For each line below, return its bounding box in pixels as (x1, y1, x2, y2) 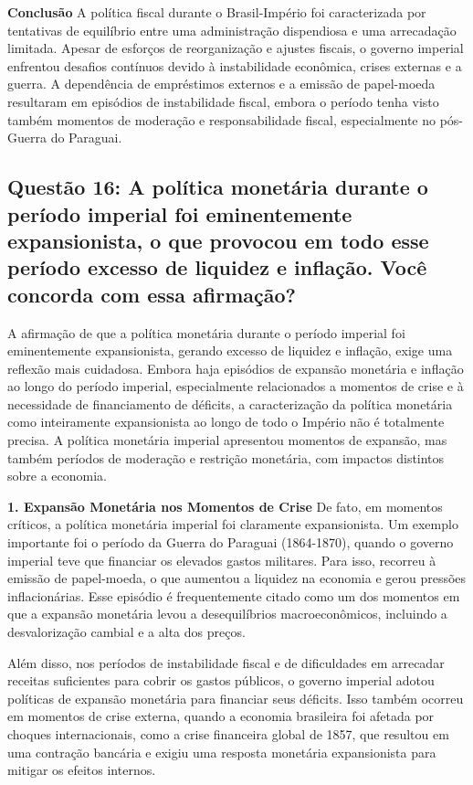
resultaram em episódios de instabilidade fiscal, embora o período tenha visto (7, 91, 439, 111)
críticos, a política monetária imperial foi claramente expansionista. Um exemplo (7, 514, 458, 534)
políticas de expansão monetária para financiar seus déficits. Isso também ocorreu (7, 688, 464, 707)
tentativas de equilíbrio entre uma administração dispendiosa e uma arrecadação (7, 20, 457, 39)
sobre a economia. (7, 466, 107, 485)
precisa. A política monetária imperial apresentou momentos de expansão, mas (7, 430, 447, 450)
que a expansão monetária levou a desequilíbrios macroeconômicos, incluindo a (7, 604, 447, 623)
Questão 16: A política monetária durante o (7, 173, 428, 201)
